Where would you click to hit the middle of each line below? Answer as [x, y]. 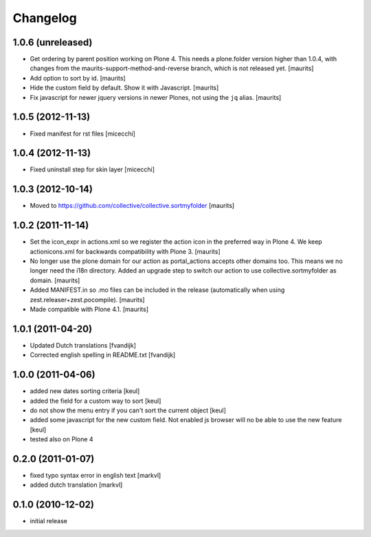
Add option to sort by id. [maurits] [78, 78]
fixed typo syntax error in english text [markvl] [95, 476]
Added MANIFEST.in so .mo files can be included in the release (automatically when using [157, 290]
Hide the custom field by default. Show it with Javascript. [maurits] [124, 88]
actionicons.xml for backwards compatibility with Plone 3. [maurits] [125, 251]
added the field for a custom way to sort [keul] [95, 401]
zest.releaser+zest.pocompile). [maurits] [87, 299]
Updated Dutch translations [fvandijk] [83, 345]
